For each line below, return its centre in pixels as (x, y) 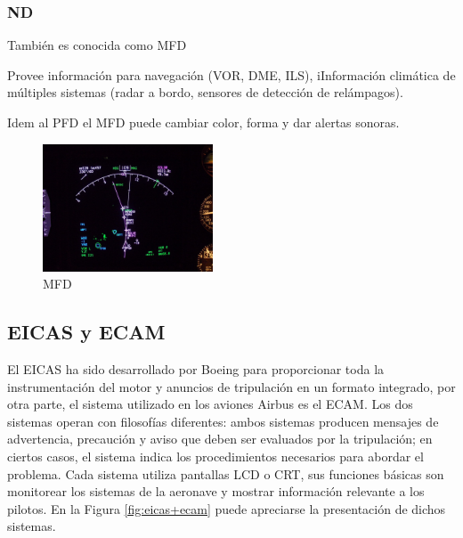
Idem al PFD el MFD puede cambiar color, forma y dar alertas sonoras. (203, 122)
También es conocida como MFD (97, 45)
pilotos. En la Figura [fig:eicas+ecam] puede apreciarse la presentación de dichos (227, 508)
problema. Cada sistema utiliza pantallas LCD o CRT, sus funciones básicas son (226, 473)
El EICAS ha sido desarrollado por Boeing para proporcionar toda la (196, 369)
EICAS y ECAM (86, 332)
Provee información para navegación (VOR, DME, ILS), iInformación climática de (231, 74)
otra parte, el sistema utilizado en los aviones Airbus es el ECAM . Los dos (210, 404)
